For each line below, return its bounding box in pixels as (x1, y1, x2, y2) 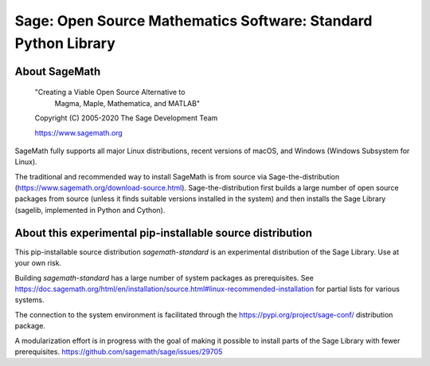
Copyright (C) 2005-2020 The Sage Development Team (34, 113, 218, 123)
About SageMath (14, 65, 101, 78)
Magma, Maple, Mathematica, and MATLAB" (54, 98, 201, 108)
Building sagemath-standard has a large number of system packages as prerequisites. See (14, 273, 314, 282)
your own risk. (14, 258, 62, 268)
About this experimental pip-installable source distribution (14, 226, 312, 239)
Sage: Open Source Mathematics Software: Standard (14, 12, 373, 30)
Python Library (14, 34, 115, 52)
